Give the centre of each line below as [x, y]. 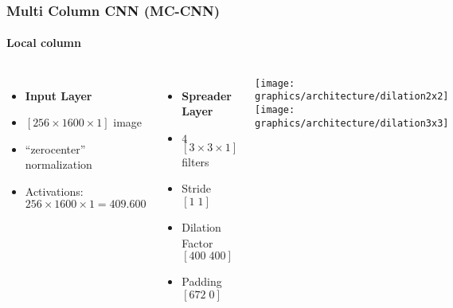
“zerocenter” [55, 148]
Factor [197, 242]
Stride [196, 188]
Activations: [54, 191]
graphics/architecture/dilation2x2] [352, 97]
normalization [59, 164]
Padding [202, 281]
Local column [44, 43]
